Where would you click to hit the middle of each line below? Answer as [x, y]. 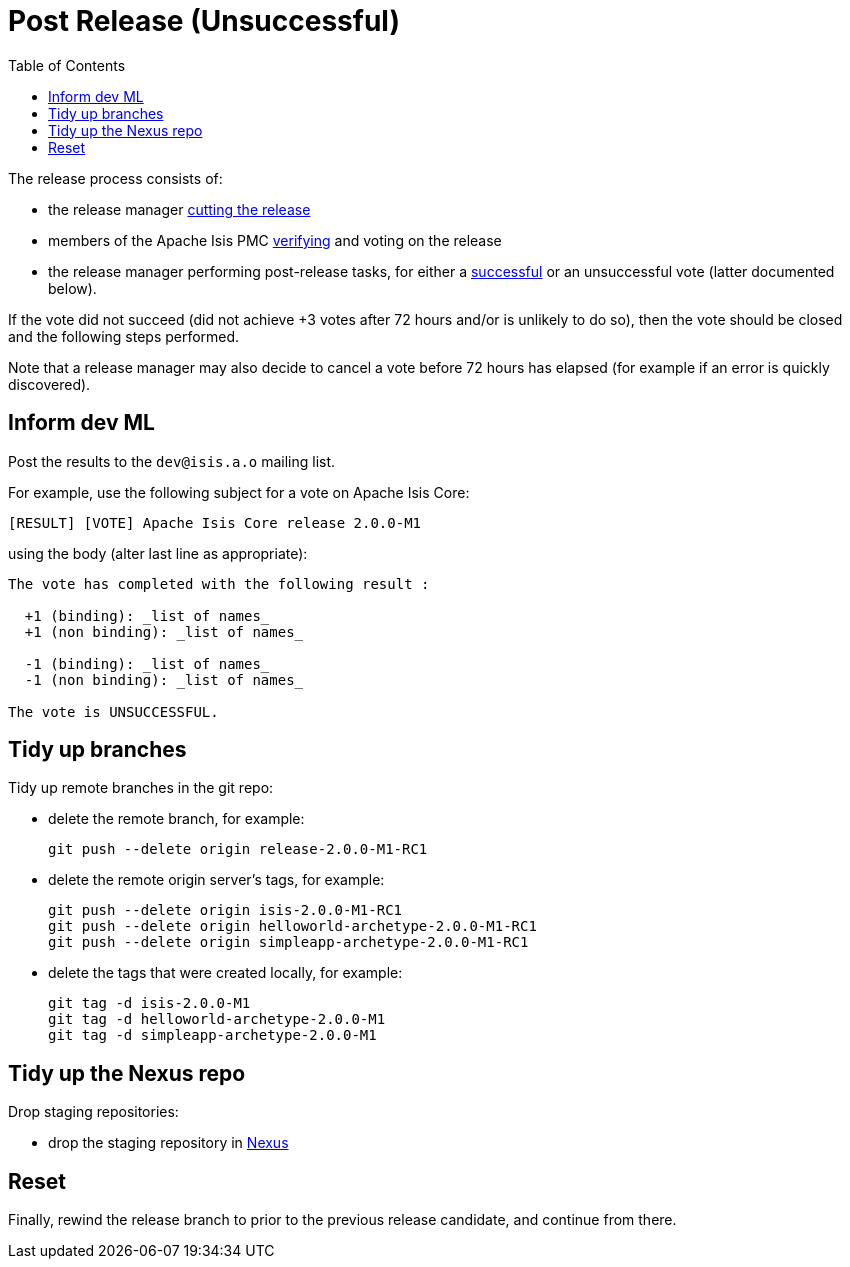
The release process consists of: [115, 178]
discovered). [49, 384]
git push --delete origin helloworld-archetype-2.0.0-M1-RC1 [292, 926]
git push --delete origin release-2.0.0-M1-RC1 [238, 849]
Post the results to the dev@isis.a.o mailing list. [172, 461]
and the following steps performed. [124, 336]
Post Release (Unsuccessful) [204, 21]
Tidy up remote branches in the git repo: [141, 788]
